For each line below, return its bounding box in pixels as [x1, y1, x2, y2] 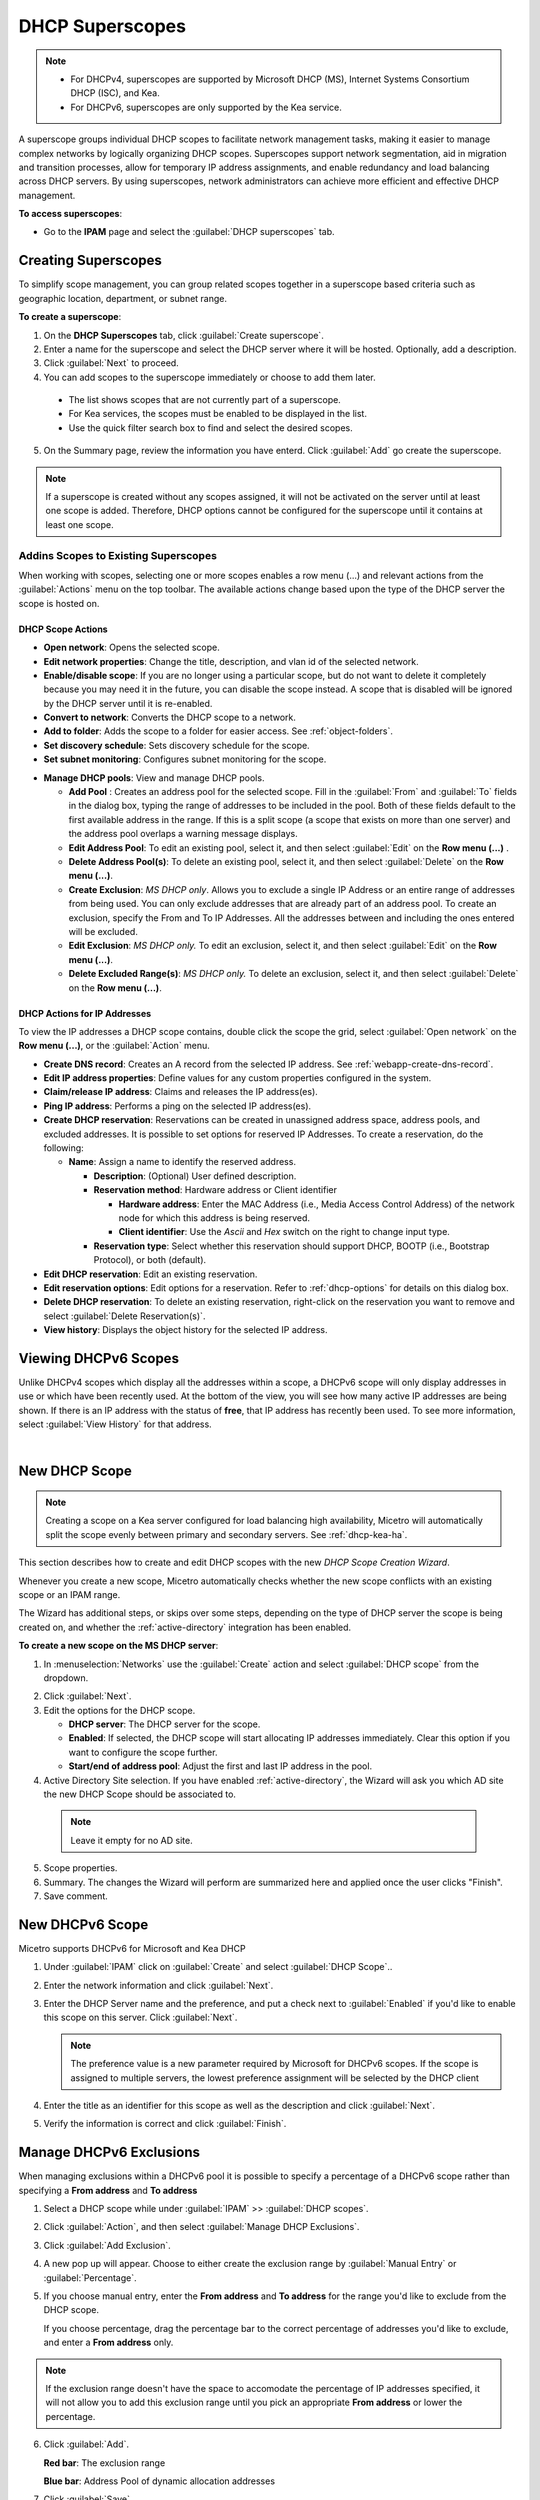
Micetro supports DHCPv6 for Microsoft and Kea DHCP [18, 1942, 246, 1954]
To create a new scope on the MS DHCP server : [18, 1640, 219, 1652]
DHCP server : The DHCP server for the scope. [68, 1718, 261, 1730]
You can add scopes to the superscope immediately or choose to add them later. [43, 371, 377, 383]
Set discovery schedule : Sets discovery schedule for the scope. [43, 739, 310, 751]
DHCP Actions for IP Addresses [18, 1007, 152, 1019]
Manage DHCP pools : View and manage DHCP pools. [43, 771, 265, 784]
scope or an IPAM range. [18, 1588, 121, 1600]
